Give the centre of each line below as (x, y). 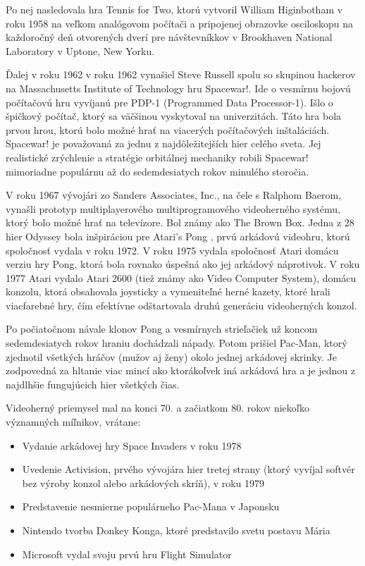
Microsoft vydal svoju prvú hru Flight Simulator (127, 554)
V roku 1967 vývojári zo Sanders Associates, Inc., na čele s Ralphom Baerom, (174, 195)
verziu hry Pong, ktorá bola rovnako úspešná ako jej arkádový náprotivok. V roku (183, 264)
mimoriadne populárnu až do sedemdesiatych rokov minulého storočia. (157, 171)
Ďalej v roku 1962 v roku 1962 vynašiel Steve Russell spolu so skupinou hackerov (181, 74)
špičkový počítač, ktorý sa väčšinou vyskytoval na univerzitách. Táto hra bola (174, 116)
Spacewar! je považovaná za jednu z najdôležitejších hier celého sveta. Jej (163, 143)
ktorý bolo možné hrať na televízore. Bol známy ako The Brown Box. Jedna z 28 (180, 222)
